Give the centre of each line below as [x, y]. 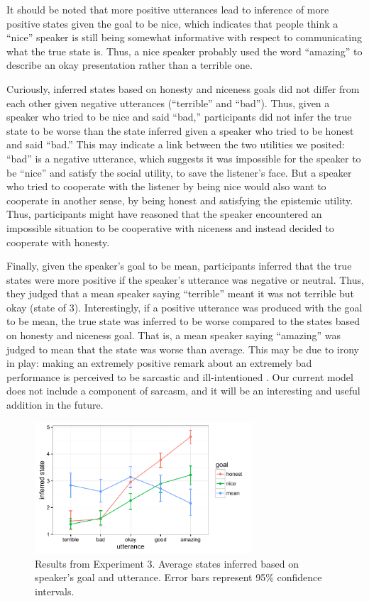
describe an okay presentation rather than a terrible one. [130, 65]
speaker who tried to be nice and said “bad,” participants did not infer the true [179, 117]
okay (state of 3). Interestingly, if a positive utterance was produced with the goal [184, 307]
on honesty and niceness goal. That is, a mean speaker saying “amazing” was [174, 335]
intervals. [55, 591]
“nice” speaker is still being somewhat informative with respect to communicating [184, 37]
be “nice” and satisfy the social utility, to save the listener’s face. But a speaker [179, 172]
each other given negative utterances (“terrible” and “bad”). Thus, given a [168, 103]
